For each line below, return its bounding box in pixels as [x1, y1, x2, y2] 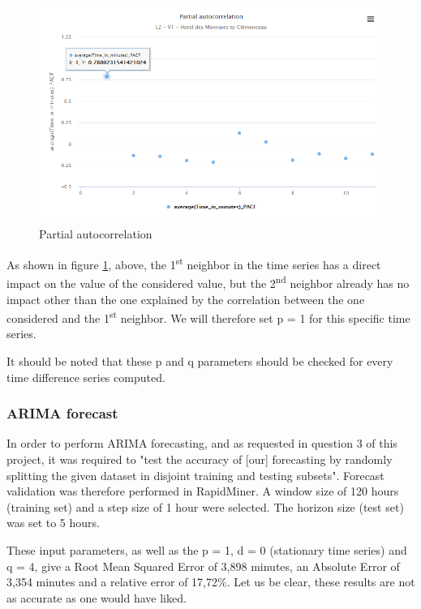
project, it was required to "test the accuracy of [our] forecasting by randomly [6, 451, 393, 467]
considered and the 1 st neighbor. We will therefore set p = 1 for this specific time [6, 307, 410, 326]
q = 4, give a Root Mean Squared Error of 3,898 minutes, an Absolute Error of [6, 557, 400, 574]
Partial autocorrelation [39, 225, 153, 242]
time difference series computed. [6, 368, 165, 385]
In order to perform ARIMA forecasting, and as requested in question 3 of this [6, 435, 397, 452]
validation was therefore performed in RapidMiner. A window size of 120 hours [6, 482, 399, 500]
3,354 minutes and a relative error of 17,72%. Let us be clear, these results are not [6, 573, 415, 590]
